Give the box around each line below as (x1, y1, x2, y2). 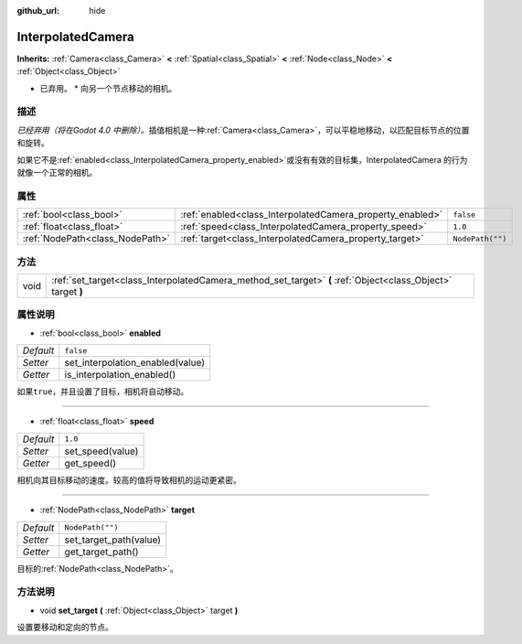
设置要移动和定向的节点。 (16, 622, 113, 633)
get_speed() (64, 456, 117, 469)
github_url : (16, 5, 59, 16)
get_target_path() (64, 545, 139, 558)
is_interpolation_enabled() (64, 369, 176, 381)
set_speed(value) (64, 445, 139, 457)
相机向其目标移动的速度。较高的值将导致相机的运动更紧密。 (16, 474, 241, 485)
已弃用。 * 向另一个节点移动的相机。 (39, 82, 177, 93)
